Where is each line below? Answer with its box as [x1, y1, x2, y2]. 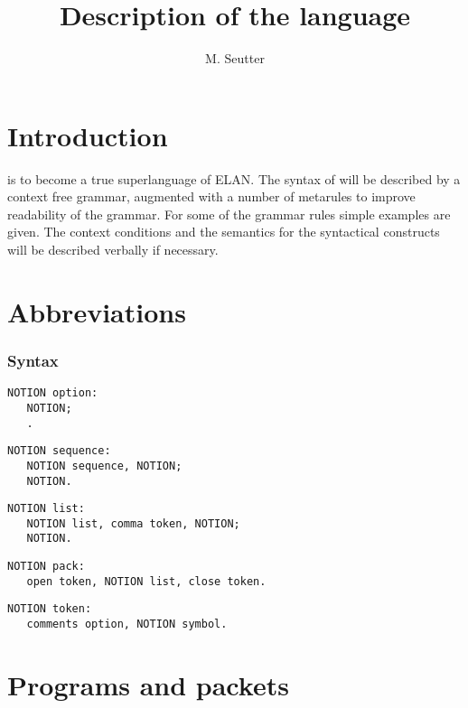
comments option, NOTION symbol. [26, 618, 228, 631]
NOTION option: [7, 387, 98, 400]
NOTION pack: [7, 560, 85, 573]
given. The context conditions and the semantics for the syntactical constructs [7, 222, 440, 241]
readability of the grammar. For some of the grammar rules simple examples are [7, 204, 451, 223]
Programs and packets [7, 666, 289, 703]
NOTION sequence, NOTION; [26, 459, 183, 472]
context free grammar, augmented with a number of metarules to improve [7, 187, 416, 206]
